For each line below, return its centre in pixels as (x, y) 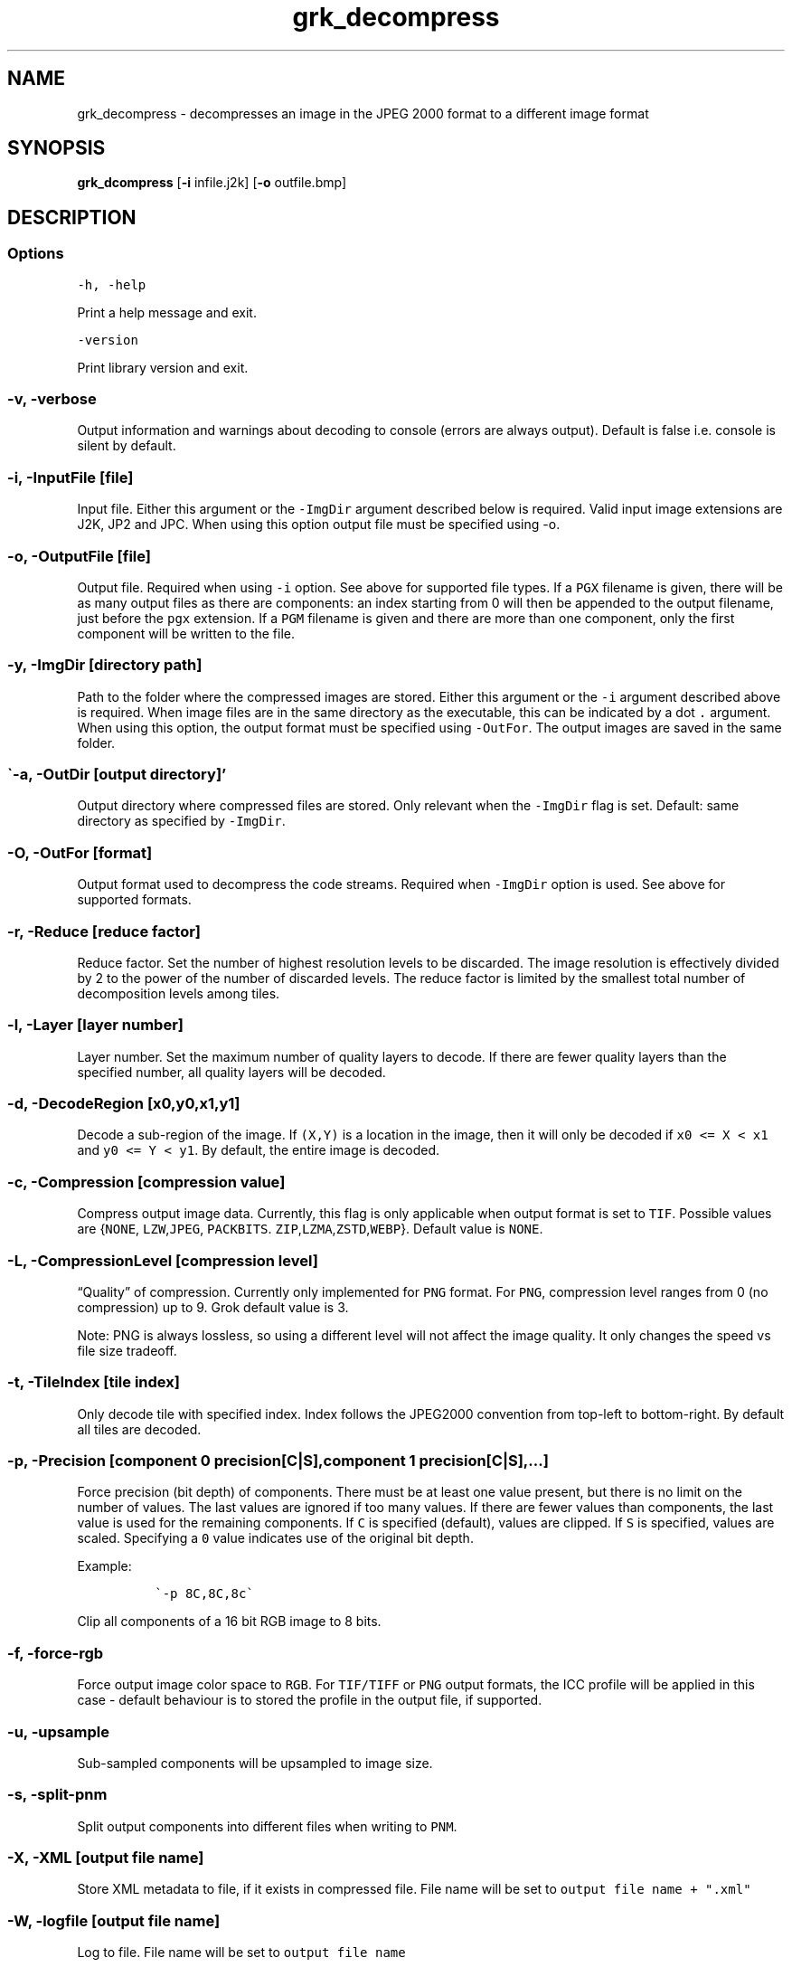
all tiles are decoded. (139, 1429)
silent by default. (127, 446)
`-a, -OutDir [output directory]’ (117, 775)
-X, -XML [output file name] (106, 1858)
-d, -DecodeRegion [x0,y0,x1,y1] (124, 1104)
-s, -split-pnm (57, 1795)
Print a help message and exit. (167, 312)
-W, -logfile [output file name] (114, 1920)
